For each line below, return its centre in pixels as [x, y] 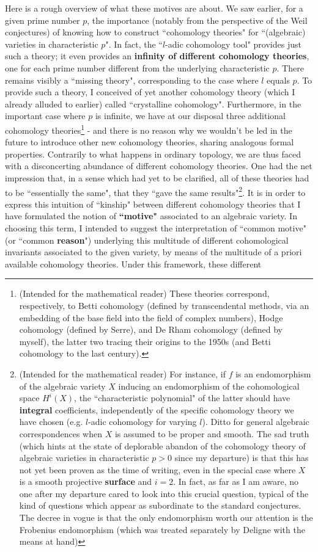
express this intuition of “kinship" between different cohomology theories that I [153, 204]
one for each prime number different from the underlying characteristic [137, 67]
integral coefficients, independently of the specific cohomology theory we [157, 409]
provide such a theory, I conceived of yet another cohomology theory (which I [150, 92]
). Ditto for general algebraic [256, 422]
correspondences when [61, 433]
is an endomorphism [273, 373]
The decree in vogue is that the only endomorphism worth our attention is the [166, 517]
